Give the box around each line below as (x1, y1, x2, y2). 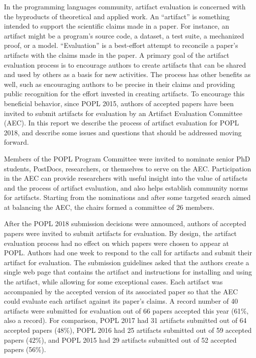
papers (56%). (4, 344, 46, 355)
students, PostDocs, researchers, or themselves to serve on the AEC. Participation (4, 163, 252, 173)
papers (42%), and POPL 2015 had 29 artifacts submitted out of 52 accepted (4, 334, 237, 345)
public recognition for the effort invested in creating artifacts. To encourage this (4, 88, 245, 99)
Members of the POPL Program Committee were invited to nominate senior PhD (4, 153, 251, 163)
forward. (4, 137, 29, 147)
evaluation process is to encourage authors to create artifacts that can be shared (4, 59, 246, 70)
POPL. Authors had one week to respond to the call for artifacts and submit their (4, 247, 252, 258)
